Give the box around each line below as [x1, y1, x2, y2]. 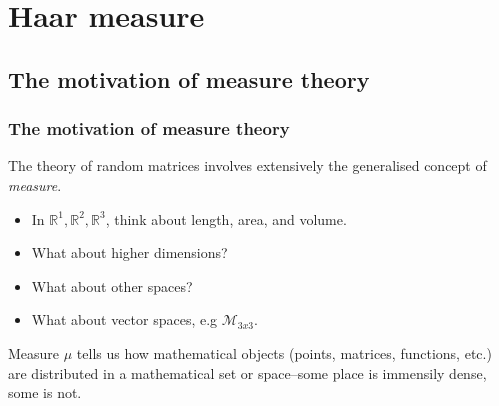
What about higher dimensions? [31, 242, 228, 263]
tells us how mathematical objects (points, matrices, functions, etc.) [76, 342, 492, 363]
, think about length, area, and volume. [105, 208, 347, 229]
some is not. [8, 382, 82, 403]
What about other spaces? [31, 275, 193, 296]
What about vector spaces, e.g [31, 309, 218, 330]
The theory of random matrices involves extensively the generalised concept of [8, 155, 487, 176]
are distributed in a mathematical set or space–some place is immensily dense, [8, 362, 487, 383]
